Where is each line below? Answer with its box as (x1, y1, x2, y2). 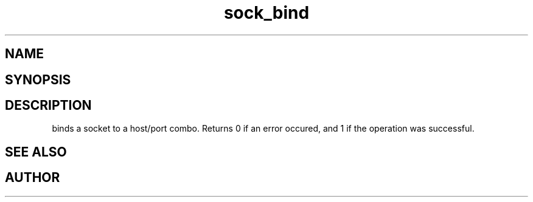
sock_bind (223, 2, 310, 23)
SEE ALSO (5, 144, 67, 160)
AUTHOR (5, 170, 60, 186)
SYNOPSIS (5, 72, 71, 87)
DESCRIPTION (5, 98, 92, 113)
